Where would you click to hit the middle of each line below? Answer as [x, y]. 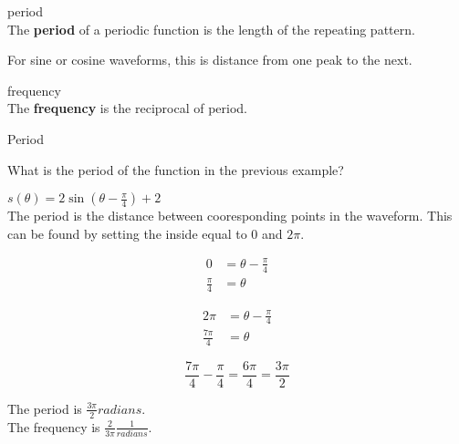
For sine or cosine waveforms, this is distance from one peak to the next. [210, 60]
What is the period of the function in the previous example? [176, 169]
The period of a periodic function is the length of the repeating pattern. [211, 29]
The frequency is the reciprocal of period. [128, 108]
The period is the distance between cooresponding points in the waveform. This [230, 216]
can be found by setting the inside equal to [127, 233]
